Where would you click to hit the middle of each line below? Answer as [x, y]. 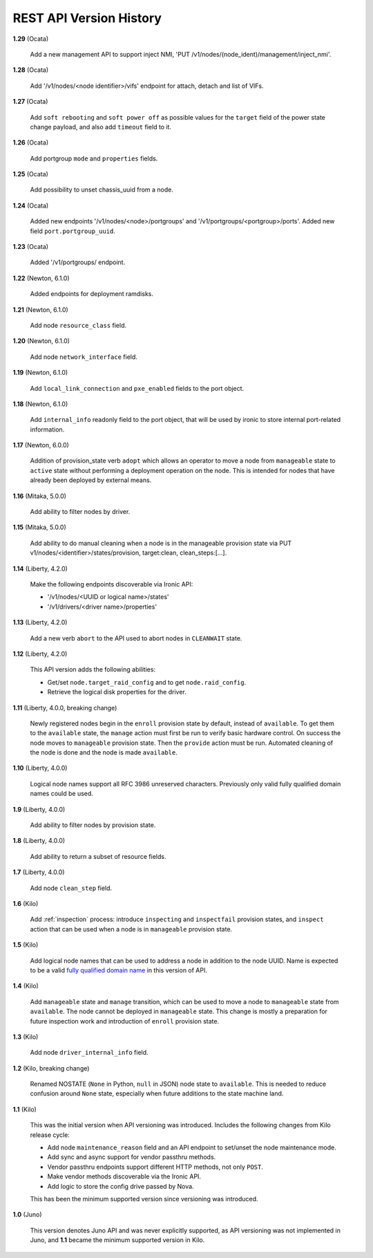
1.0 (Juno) [27, 1214]
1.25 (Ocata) [30, 174]
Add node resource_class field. [78, 325]
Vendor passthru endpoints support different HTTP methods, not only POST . [155, 1167]
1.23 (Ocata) [30, 247]
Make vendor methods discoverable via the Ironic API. [124, 1176]
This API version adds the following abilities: [93, 669]
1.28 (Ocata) [31, 70]
